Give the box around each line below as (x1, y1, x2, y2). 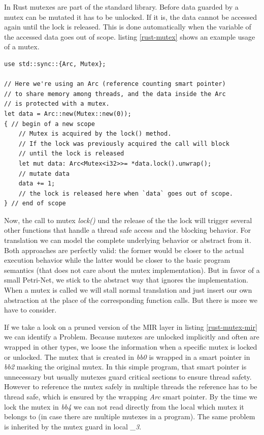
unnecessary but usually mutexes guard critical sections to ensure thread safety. (4, 371, 252, 382)
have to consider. (4, 304, 57, 315)
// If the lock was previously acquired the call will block (18, 140, 229, 147)
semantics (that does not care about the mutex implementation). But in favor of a (4, 264, 260, 275)
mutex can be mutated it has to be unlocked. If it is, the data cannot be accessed (4, 11, 257, 22)
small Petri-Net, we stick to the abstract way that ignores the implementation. (4, 274, 248, 285)
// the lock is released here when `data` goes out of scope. (18, 190, 234, 197)
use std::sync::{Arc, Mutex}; (4, 60, 106, 68)
